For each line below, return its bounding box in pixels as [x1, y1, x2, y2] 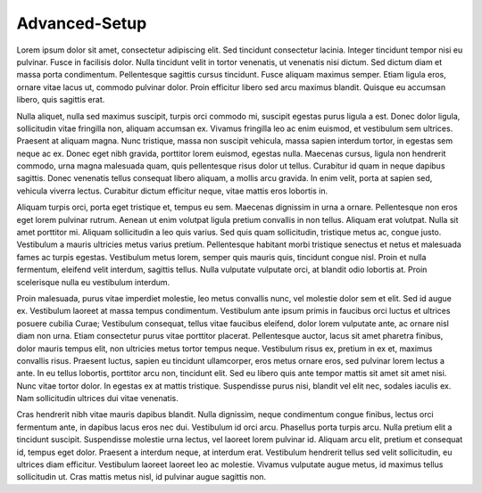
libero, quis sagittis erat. [16, 94, 105, 105]
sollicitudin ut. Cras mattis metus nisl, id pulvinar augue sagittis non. [16, 472, 267, 482]
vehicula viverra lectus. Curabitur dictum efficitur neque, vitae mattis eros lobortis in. [16, 185, 328, 196]
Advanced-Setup [16, 13, 147, 33]
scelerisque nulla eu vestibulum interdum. [16, 276, 170, 287]
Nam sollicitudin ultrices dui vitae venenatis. [16, 393, 179, 404]
